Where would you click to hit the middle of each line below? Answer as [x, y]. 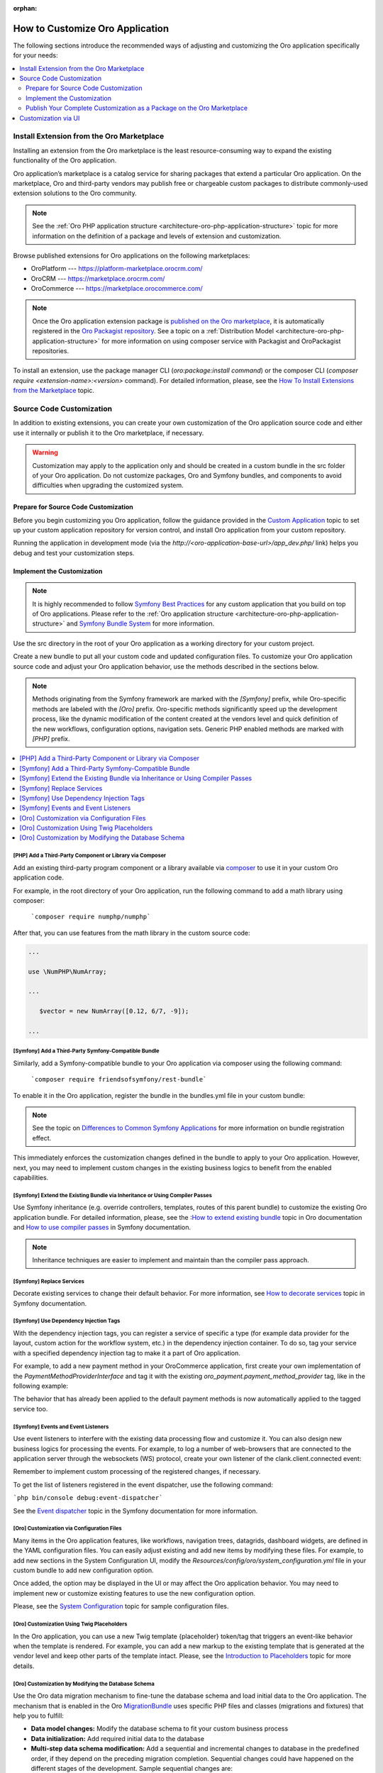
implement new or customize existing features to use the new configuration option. [134, 1593]
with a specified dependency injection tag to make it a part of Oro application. [127, 1353]
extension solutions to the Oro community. [75, 193]
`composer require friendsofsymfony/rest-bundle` [119, 1079]
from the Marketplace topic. [54, 391]
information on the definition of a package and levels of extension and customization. [157, 236]
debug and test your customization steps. [74, 552]
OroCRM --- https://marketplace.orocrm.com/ [98, 278]
